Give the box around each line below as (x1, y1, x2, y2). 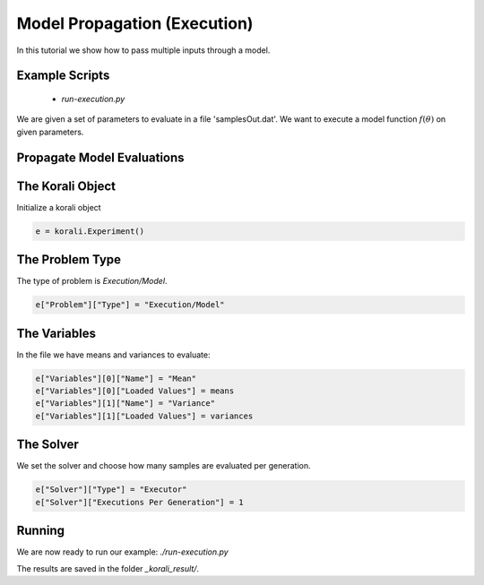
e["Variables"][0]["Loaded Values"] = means (35, 386, 235, 396)
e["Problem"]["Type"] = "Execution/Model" (35, 300, 225, 310)
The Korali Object (16, 178, 117, 194)
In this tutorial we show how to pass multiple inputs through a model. (16, 45, 271, 56)
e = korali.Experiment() (35, 226, 145, 237)
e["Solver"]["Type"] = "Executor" (35, 485, 187, 495)
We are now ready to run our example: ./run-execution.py (16, 546, 229, 557)
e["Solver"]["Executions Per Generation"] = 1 (35, 497, 244, 507)
